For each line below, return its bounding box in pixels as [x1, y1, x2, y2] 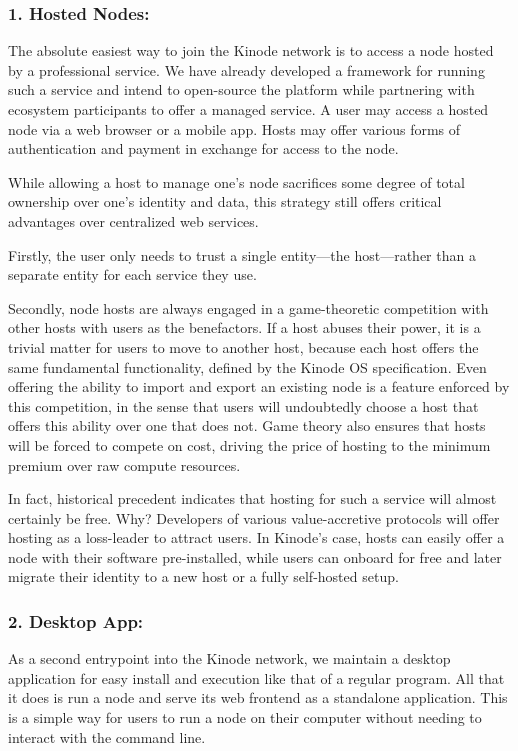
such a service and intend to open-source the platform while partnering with [8, 79, 475, 100]
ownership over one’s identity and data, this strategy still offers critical [8, 191, 442, 212]
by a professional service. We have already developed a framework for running [8, 59, 485, 80]
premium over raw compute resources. [8, 454, 241, 475]
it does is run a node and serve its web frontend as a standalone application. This [8, 687, 508, 708]
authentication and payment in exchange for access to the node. [8, 138, 399, 159]
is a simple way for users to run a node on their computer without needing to [8, 707, 482, 728]
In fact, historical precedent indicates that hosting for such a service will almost [8, 488, 497, 509]
